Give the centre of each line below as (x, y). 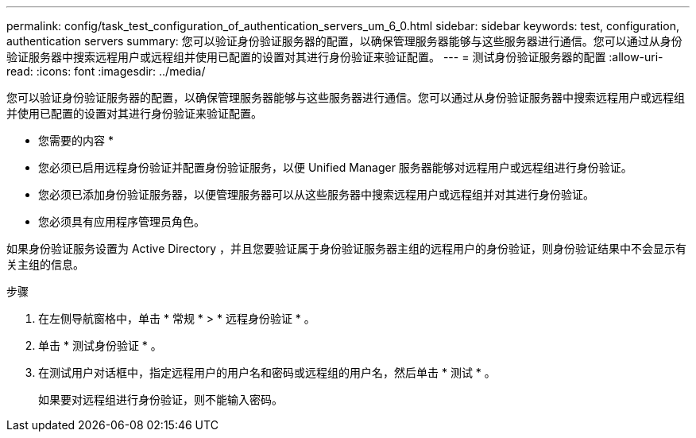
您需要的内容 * (76, 140)
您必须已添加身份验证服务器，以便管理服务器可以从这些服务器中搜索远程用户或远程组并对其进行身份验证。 (316, 194)
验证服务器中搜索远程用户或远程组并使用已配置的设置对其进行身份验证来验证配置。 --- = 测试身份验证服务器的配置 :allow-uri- (335, 57)
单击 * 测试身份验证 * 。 (100, 345)
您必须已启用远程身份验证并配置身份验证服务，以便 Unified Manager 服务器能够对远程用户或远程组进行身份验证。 (335, 167)
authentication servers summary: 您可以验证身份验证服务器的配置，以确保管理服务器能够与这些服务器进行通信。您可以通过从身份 (344, 41)
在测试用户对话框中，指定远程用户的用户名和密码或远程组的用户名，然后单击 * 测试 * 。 (267, 372)
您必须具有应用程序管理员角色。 (122, 221)
